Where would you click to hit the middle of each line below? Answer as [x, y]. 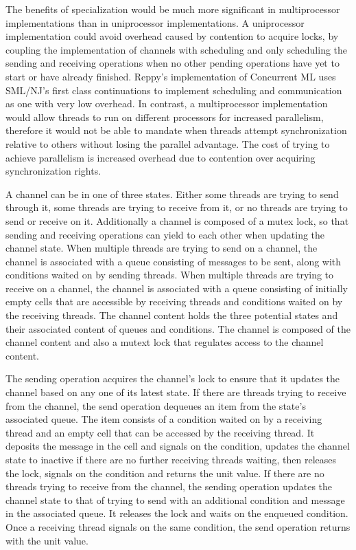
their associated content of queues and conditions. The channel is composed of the [178, 328]
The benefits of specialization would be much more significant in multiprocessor [173, 9]
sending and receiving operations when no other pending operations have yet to [173, 63]
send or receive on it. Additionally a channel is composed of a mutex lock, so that [177, 220]
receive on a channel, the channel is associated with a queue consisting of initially [177, 288]
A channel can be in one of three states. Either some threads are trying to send [172, 194]
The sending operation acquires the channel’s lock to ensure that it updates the [173, 378]
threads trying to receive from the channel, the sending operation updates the [169, 486]
